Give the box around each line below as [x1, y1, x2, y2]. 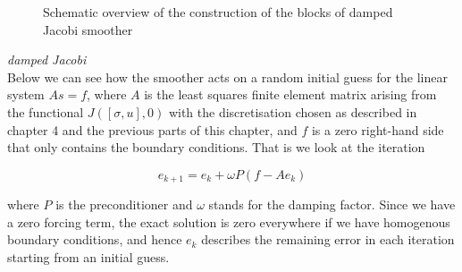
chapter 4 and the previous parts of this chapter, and [7, 120, 298, 139]
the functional [7, 102, 84, 121]
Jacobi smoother [43, 20, 133, 38]
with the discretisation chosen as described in [168, 102, 417, 121]
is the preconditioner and [55, 195, 193, 214]
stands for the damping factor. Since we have [208, 195, 456, 214]
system [7, 85, 45, 104]
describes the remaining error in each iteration [201, 230, 455, 249]
